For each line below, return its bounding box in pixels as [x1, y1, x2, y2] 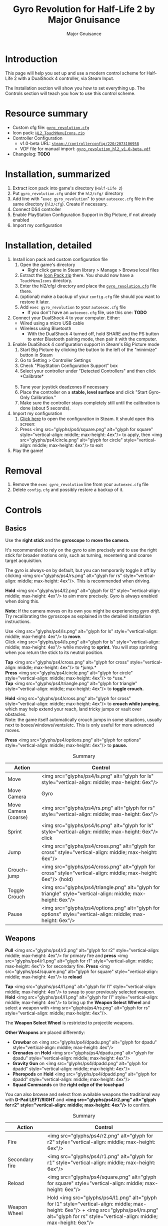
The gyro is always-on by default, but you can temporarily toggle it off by [5, 567, 156, 573]
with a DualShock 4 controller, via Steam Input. [17, 75, 114, 81]
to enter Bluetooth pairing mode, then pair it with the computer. [27, 336, 157, 342]
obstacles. [5, 711, 26, 717]
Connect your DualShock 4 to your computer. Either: [12, 314, 120, 320]
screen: [19, 421, 36, 427]
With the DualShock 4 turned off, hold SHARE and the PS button [27, 330, 159, 336]
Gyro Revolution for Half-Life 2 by [13, 3, 155, 15]
